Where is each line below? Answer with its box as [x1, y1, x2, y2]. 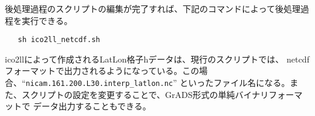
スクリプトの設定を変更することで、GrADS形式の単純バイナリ [21, 88, 269, 100]
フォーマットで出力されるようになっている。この [5, 64, 200, 77]
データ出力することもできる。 [33, 100, 151, 112]
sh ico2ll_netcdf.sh [18, 35, 100, 44]
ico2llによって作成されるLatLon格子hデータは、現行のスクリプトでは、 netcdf [5, 52, 310, 65]
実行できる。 [21, 14, 73, 26]
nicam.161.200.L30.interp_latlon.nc [25, 79, 174, 88]
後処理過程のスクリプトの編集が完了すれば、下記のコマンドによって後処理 [5, 2, 300, 14]
